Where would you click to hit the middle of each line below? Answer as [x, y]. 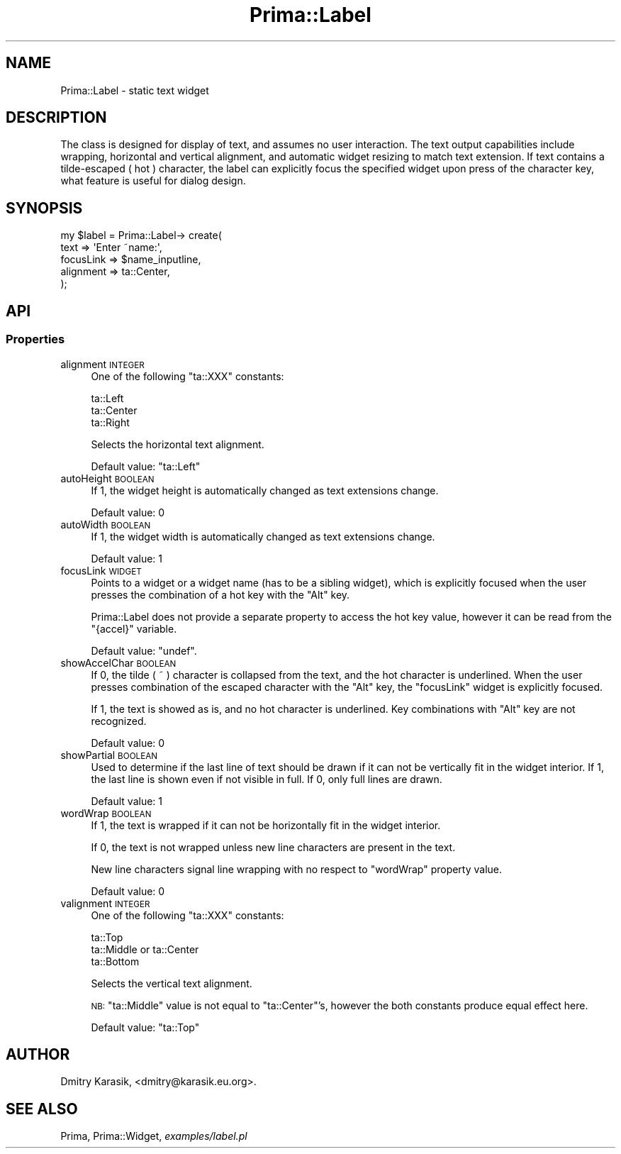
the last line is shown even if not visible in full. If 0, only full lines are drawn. [267, 779]
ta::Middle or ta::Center [145, 949]
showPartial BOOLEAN [109, 755]
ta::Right [110, 422]
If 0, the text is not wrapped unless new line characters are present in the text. [273, 847]
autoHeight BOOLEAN [107, 478]
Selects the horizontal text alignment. [178, 444]
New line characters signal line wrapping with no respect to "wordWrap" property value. [297, 869]
